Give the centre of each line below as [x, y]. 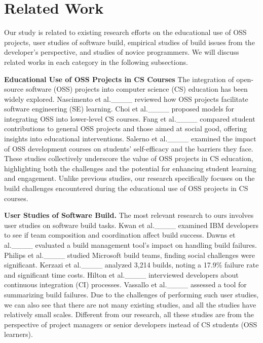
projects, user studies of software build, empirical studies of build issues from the [129, 42]
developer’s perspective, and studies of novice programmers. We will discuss [122, 52]
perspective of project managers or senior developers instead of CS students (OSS [131, 324]
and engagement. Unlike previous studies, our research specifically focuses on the [129, 178]
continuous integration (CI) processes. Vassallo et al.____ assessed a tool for [125, 284]
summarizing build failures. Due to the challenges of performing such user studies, [131, 294]
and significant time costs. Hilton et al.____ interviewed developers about [121, 274]
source [14, 89]
